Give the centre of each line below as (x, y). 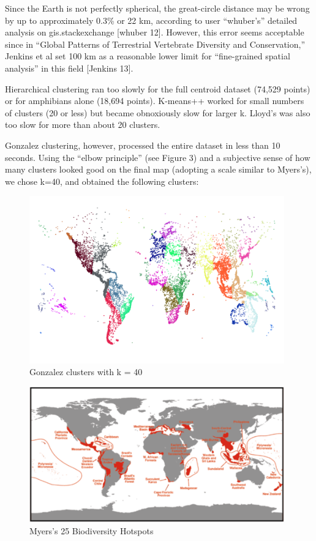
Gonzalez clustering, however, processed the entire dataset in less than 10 (143, 145)
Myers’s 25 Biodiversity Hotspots (92, 530)
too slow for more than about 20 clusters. (83, 125)
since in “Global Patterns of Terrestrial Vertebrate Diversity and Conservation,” (155, 44)
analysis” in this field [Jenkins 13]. (69, 68)
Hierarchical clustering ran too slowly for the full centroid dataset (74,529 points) (158, 88)
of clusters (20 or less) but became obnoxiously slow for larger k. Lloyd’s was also (158, 112)
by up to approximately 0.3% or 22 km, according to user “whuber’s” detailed (151, 20)
